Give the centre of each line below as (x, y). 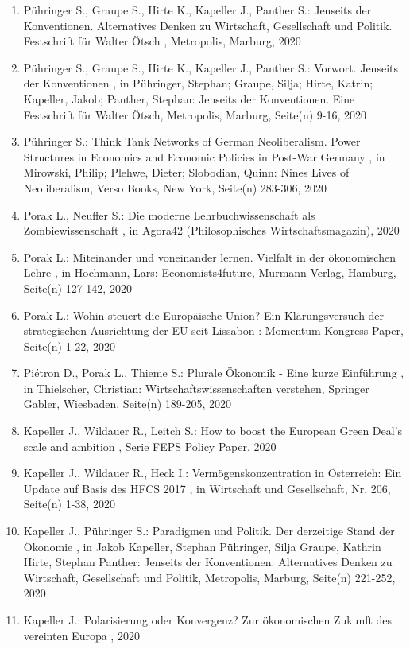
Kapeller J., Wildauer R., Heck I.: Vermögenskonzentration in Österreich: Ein (213, 473)
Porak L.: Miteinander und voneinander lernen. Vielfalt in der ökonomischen (209, 256)
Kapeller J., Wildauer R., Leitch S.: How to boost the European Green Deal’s (213, 431)
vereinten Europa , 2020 (81, 635)
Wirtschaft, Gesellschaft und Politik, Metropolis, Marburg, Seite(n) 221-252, (209, 577)
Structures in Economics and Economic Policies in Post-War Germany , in (204, 156)
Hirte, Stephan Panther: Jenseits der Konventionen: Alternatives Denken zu (208, 562)
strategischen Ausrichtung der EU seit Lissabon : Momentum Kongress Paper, (213, 330)
